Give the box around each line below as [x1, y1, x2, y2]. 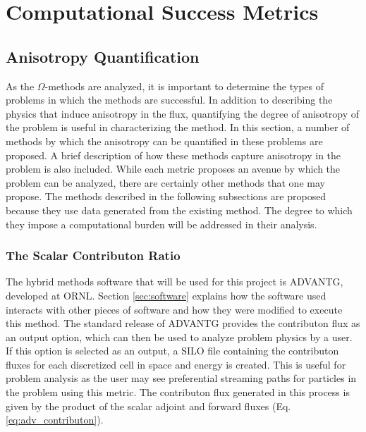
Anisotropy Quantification [6, 45, 200, 67]
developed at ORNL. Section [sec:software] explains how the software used [6, 288, 327, 302]
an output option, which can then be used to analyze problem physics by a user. [6, 329, 353, 344]
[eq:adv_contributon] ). [6, 412, 104, 427]
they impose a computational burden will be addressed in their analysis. [6, 216, 317, 231]
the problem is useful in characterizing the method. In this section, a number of [6, 120, 350, 135]
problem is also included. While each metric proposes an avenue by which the [6, 161, 341, 176]
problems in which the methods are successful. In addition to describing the [6, 92, 333, 107]
